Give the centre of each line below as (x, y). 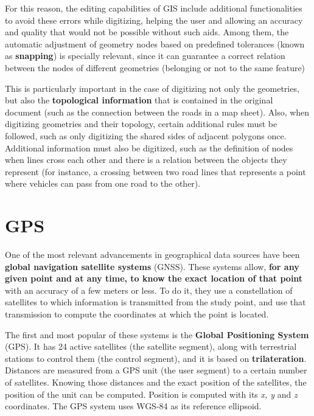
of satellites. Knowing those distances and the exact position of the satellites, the (156, 382)
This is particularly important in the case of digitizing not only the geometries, (152, 88)
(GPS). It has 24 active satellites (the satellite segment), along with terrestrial (151, 346)
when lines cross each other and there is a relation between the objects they (146, 160)
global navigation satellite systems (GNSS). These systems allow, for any (152, 266)
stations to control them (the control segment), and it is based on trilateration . (156, 358)
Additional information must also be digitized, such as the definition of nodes (149, 147)
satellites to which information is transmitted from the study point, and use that (155, 302)
